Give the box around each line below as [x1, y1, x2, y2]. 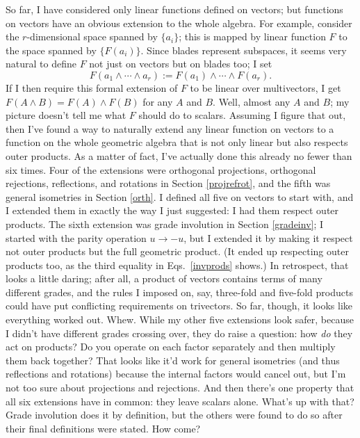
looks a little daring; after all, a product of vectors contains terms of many [6, 271, 322, 286]
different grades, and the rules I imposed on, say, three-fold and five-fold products [6, 284, 353, 299]
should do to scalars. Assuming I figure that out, [138, 108, 346, 122]
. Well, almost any [213, 94, 291, 108]
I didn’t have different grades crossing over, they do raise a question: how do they [6, 325, 353, 340]
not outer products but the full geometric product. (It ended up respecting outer [6, 244, 349, 259]
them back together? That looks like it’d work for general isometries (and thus [6, 352, 340, 367]
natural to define [6, 56, 76, 71]
